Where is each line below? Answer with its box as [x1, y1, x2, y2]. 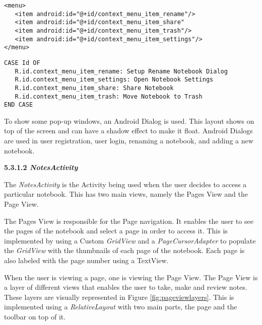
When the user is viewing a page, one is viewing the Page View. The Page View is [4, 272, 258, 282]
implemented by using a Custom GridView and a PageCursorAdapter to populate [4, 235, 256, 246]
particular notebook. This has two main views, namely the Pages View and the [4, 189, 248, 199]
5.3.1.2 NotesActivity [4, 162, 78, 173]
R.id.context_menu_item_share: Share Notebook [15, 84, 174, 92]
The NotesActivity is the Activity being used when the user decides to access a [4, 179, 247, 189]
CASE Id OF [4, 59, 40, 66]
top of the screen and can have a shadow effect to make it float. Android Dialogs [4, 125, 253, 136]
